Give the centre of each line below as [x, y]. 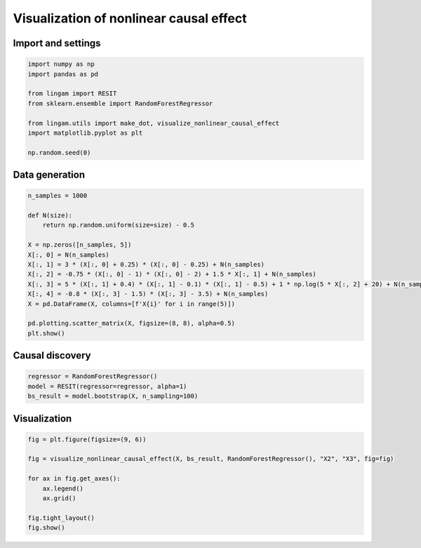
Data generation [49, 175]
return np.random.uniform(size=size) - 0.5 [118, 225]
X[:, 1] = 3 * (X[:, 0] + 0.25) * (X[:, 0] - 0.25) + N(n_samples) [146, 264]
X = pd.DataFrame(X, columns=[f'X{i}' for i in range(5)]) [131, 304]
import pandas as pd [63, 74]
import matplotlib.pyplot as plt [85, 133]
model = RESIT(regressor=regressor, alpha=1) [107, 386]
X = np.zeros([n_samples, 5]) [80, 245]
